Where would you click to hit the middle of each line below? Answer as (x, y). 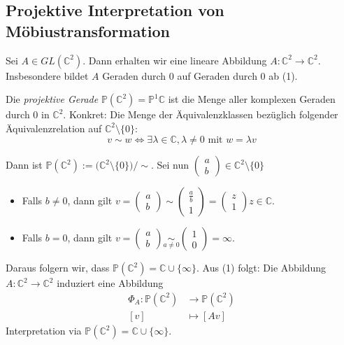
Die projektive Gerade (52, 99)
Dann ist (24, 165)
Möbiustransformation (88, 30)
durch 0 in (28, 114)
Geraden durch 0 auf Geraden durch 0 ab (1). (200, 75)
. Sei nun (170, 165)
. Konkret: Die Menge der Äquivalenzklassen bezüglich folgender (201, 114)
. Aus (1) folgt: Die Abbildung (261, 268)
